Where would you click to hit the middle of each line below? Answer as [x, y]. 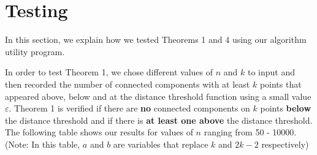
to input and [271, 72]
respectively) [285, 144]
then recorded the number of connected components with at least [128, 84]
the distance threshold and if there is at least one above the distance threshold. [159, 120]
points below [286, 108]
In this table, [56, 144]
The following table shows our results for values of [99, 132]
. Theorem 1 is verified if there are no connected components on [129, 108]
